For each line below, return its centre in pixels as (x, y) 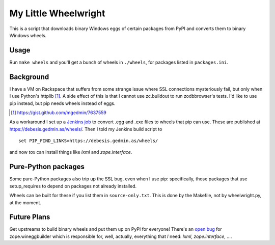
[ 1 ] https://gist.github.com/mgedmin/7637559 (59, 113)
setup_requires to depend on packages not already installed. (73, 186)
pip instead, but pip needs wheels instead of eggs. (62, 103)
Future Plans (30, 217)
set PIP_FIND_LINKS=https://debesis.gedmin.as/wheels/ (88, 141)
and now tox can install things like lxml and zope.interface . (71, 152)
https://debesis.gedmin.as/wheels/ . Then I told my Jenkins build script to (86, 129)
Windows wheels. (28, 35)
